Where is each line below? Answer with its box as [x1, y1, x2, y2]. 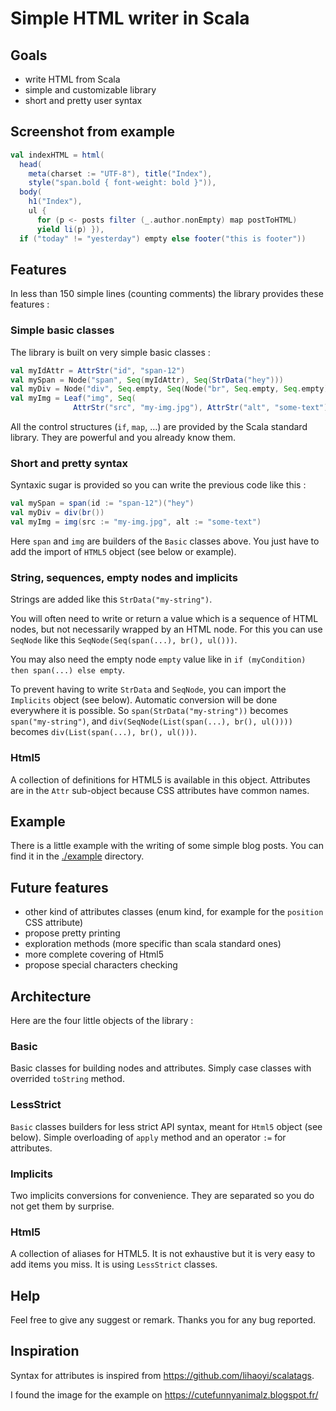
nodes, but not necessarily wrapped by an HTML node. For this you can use [10, 623, 323, 636]
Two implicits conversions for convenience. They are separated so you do [10, 1189, 315, 1201]
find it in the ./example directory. [10, 850, 145, 862]
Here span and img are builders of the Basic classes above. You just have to [10, 535, 320, 547]
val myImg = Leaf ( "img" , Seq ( [10, 393, 137, 404]
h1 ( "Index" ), [28, 197, 83, 207]
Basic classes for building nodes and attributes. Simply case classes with [10, 1062, 312, 1074]
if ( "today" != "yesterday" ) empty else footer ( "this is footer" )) [19, 233, 307, 244]
